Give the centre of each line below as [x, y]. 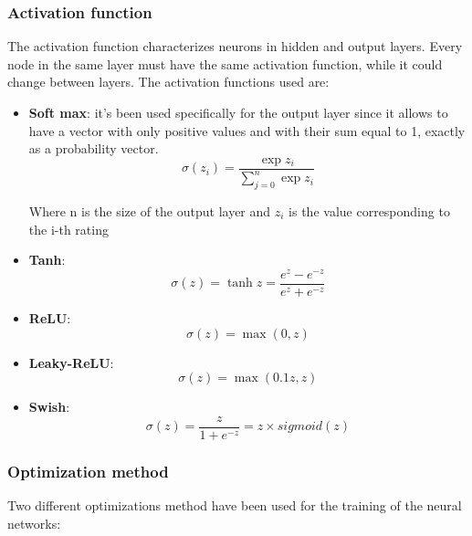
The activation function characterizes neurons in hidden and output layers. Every [235, 46]
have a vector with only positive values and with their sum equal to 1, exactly [247, 130]
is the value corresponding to [369, 210]
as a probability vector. [94, 148]
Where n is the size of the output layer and [150, 210]
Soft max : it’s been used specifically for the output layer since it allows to [238, 112]
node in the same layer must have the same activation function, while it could [225, 63]
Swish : [49, 407]
